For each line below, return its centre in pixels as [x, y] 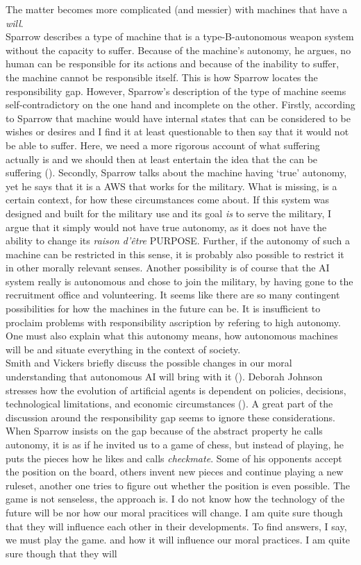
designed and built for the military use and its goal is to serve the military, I [169, 213]
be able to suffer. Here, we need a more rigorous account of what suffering [163, 145]
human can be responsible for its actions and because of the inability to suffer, [173, 64]
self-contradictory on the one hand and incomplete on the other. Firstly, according [180, 104]
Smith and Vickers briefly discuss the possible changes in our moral [149, 363]
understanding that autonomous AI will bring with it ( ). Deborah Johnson [164, 377]
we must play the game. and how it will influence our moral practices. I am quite [178, 540]
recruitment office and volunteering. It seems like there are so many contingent [173, 295]
